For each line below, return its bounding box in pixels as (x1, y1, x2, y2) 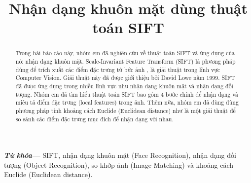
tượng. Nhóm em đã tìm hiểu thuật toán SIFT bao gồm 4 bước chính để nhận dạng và (15, 90, 238, 98)
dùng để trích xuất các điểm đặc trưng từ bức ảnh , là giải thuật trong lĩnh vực (15, 65, 220, 73)
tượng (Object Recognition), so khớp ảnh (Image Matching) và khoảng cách (4, 159, 234, 170)
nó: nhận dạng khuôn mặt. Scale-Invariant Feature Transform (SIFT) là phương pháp (15, 57, 236, 66)
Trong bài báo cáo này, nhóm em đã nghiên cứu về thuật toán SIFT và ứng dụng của (15, 49, 235, 57)
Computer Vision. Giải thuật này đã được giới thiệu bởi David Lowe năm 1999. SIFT (15, 73, 235, 82)
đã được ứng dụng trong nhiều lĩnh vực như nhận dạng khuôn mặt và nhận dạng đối (15, 81, 233, 90)
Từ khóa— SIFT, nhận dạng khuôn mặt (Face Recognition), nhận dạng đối (4, 150, 236, 160)
